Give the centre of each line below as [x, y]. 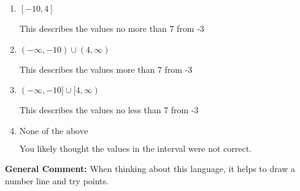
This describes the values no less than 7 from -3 [109, 110]
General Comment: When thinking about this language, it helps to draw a [150, 169]
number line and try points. [57, 180]
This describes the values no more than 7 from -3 [112, 28]
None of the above [54, 131]
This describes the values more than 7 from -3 [106, 69]
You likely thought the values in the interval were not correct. [136, 148]
